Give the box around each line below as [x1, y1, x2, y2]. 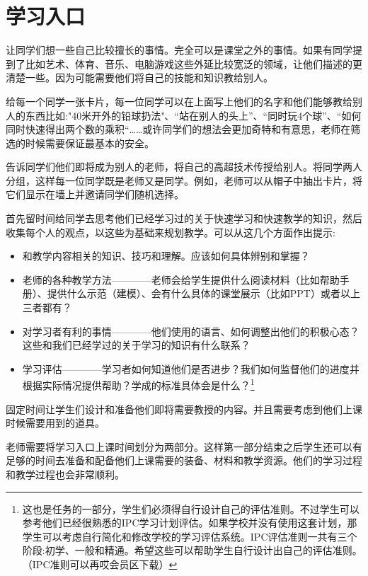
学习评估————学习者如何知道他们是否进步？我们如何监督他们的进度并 [22, 361, 360, 376]
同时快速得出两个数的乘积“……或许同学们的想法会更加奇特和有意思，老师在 [6, 122, 351, 137]
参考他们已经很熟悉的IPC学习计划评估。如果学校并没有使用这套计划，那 [22, 515, 357, 530]
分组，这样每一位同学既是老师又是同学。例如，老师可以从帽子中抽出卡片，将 [6, 173, 362, 188]
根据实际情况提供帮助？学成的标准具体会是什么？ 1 [22, 376, 255, 393]
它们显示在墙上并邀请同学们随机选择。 [6, 187, 184, 202]
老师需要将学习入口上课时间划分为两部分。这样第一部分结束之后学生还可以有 [6, 439, 362, 454]
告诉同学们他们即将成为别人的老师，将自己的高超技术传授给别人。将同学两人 [6, 159, 362, 174]
